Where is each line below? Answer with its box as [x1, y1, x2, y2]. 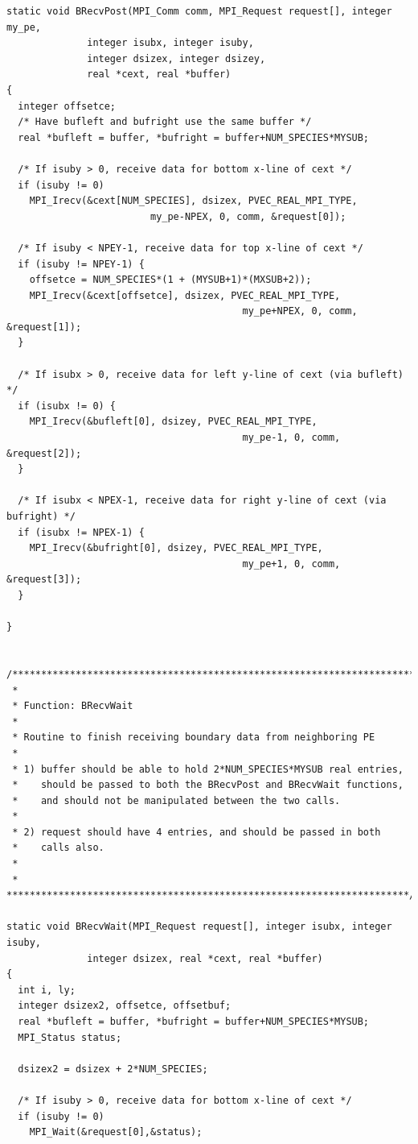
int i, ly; [18, 984, 76, 996]
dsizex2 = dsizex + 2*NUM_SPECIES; [18, 1063, 208, 1075]
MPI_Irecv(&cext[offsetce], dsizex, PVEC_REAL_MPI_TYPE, [29, 289, 341, 301]
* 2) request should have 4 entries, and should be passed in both [12, 826, 381, 838]
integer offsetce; [18, 100, 117, 112]
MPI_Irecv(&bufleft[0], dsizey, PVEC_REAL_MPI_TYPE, [29, 416, 318, 428]
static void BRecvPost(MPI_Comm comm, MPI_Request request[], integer [6, 6, 392, 17]
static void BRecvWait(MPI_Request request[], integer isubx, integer [6, 921, 392, 933]
